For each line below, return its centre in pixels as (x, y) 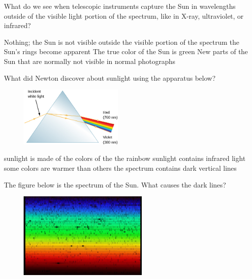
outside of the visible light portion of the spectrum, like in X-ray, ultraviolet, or (124, 15)
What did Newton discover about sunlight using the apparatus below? (110, 77)
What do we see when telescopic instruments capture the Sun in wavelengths (120, 6)
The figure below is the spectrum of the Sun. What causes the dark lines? (115, 184)
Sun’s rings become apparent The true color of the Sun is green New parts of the (126, 51)
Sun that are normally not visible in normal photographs (90, 61)
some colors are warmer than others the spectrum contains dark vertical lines (120, 168)
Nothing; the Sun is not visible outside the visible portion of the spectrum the (122, 42)
